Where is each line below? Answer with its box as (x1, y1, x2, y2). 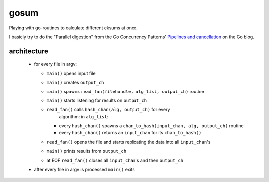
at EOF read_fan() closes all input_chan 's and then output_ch (46, 157, 184, 163)
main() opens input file (46, 70, 96, 76)
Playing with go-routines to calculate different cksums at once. (9, 25, 138, 31)
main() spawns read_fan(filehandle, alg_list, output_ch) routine (46, 89, 204, 94)
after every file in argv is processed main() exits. (34, 167, 136, 173)
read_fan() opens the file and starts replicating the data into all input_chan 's (46, 139, 211, 145)
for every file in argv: (34, 61, 77, 67)
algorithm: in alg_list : (59, 113, 109, 119)
